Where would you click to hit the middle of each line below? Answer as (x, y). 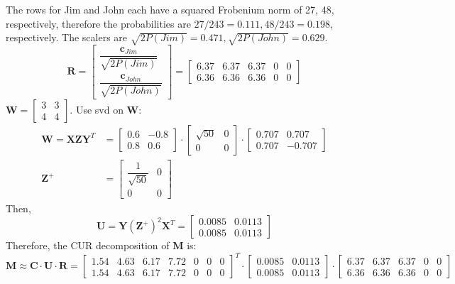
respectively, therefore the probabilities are (98, 23)
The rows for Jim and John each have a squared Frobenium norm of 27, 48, (170, 9)
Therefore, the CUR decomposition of (88, 245)
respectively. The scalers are (67, 37)
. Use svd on (97, 109)
